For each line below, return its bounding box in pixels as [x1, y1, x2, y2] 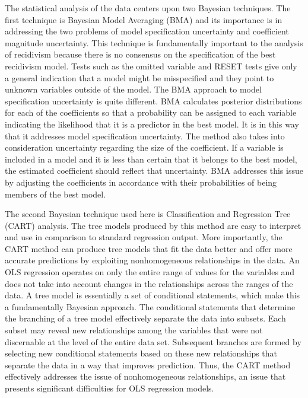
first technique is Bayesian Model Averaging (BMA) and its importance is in [5, 13, 282, 26]
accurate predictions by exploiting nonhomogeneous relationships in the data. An [5, 254, 300, 266]
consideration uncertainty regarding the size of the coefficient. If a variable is [5, 141, 284, 154]
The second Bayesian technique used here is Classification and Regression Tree [5, 208, 291, 220]
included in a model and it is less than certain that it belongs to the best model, [5, 152, 297, 165]
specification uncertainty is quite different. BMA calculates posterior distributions [5, 94, 302, 107]
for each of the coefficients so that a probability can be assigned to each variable [5, 106, 297, 119]
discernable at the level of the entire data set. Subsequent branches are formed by [5, 335, 301, 348]
